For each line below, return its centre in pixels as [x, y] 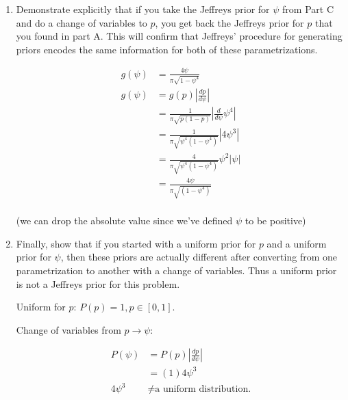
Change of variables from [69, 329]
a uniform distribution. [203, 389]
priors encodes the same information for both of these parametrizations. [167, 49]
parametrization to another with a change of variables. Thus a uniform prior [176, 270]
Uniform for [41, 307]
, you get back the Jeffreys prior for [229, 22]
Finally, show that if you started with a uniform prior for [136, 243]
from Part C [308, 9]
